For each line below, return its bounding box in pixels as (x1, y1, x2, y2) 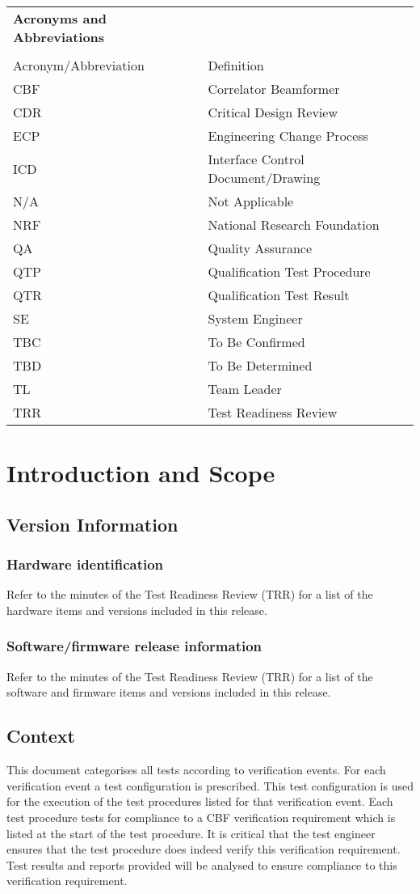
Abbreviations (13, 28, 105, 46)
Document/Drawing (208, 168, 321, 187)
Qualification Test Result (208, 286, 350, 304)
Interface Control (208, 150, 304, 168)
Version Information (6, 511, 178, 536)
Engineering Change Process (208, 126, 368, 145)
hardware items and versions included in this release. (6, 601, 267, 618)
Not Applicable (208, 192, 294, 210)
